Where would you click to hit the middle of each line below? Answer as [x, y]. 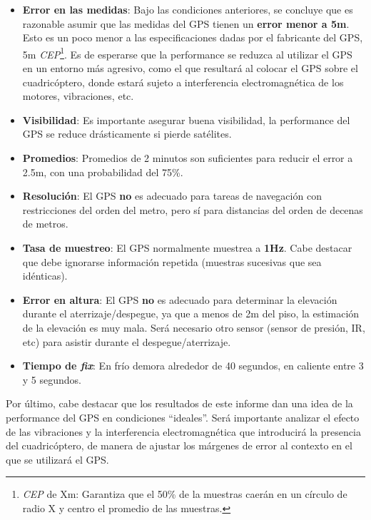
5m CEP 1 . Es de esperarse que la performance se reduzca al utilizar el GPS [187, 53]
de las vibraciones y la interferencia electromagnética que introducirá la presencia [183, 431]
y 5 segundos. [52, 379]
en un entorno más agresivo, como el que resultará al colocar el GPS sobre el [190, 68]
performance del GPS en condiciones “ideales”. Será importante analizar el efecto [183, 417]
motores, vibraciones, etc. [78, 96]
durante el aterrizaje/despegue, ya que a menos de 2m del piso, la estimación [191, 313]
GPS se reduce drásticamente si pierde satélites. [127, 134]
